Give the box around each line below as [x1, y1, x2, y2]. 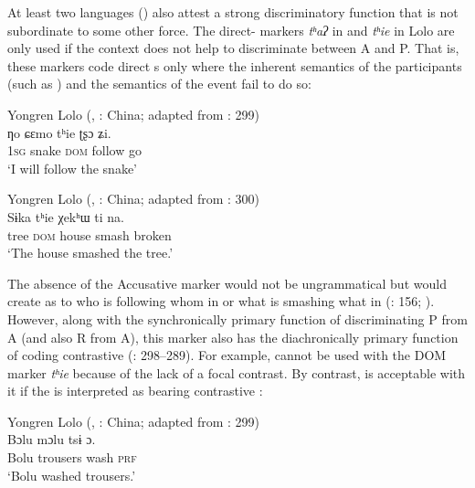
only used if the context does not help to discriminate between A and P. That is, [7, 38, 459, 58]
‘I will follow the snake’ [7, 158, 138, 177]
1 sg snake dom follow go [7, 141, 142, 160]
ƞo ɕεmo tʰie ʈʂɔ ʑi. [7, 122, 111, 142]
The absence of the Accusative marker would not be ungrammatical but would [7, 273, 447, 292]
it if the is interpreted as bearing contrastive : [7, 381, 263, 400]
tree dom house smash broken [7, 225, 172, 244]
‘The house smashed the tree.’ [7, 243, 174, 262]
